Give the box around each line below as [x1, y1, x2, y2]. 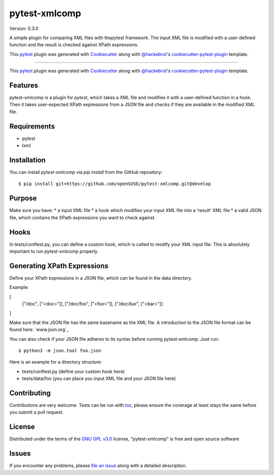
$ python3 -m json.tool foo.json [18, 348, 101, 353]
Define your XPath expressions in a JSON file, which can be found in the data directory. [9, 275, 192, 281]
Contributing [9, 389, 51, 397]
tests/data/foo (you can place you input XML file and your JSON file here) [22, 375, 176, 381]
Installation [9, 156, 46, 164]
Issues [9, 449, 31, 458]
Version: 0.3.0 [9, 25, 39, 32]
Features [9, 81, 38, 90]
